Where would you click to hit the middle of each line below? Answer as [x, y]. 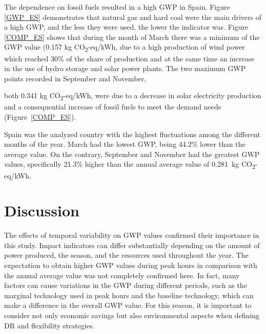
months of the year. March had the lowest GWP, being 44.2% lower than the [125, 144]
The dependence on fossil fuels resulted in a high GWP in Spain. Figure [117, 7]
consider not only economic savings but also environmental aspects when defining [132, 315]
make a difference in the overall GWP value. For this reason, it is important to [128, 305]
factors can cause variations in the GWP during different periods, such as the [126, 285]
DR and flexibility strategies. [49, 325]
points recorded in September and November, [75, 78]
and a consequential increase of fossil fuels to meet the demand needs [113, 107]
